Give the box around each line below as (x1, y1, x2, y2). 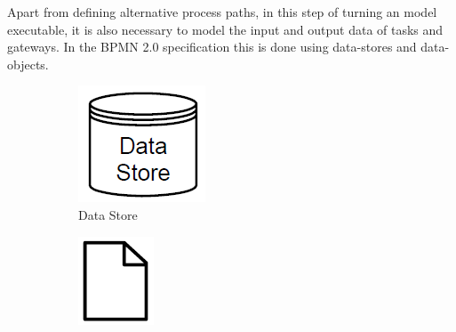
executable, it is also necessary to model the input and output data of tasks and (7, 20, 444, 38)
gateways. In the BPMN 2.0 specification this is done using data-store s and (7, 37, 417, 56)
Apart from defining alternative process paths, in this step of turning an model (7, 3, 437, 20)
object (7, 54, 41, 73)
